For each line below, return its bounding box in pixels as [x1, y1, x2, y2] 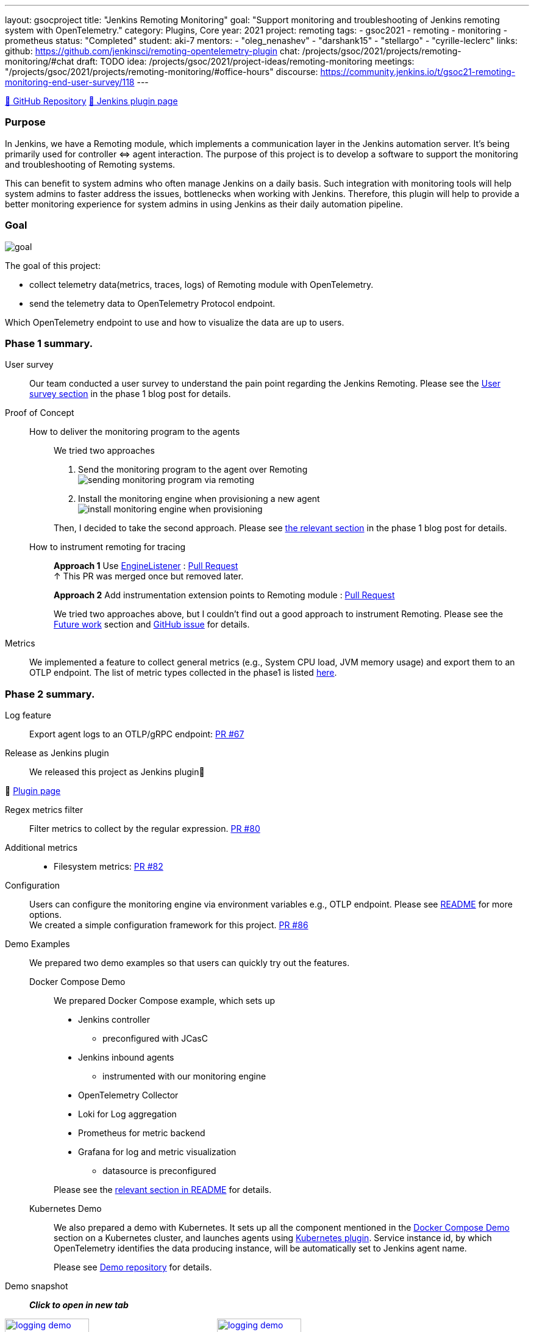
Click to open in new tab [29, 1300, 129, 1310]
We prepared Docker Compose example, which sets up [54, 995, 276, 1006]
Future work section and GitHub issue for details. [54, 619, 250, 630]
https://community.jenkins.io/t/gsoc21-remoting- [320, 66, 516, 77]
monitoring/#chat [5, 56, 74, 66]
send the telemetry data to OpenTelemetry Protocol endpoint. [29, 298, 276, 309]
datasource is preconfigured [102, 1165, 216, 1176]
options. [29, 909, 62, 920]
